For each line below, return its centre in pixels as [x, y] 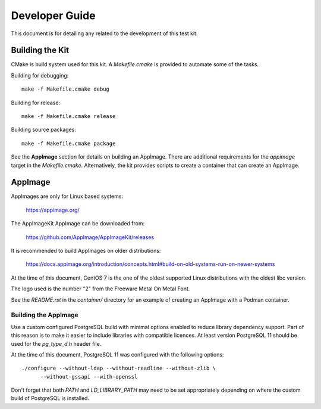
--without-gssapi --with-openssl [89, 377]
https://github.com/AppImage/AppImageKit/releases [90, 237]
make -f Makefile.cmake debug [66, 89]
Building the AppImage [45, 315]
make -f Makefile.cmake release [69, 117]
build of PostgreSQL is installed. [50, 398]
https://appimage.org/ [53, 210]
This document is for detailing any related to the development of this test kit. [104, 33]
